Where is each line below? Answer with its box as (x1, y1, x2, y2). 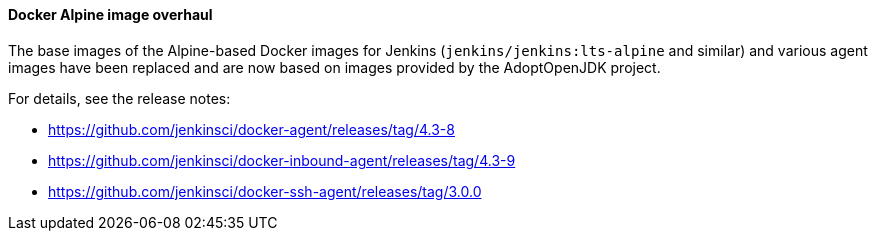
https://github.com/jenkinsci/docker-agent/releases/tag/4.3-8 (48, 120, 455, 138)
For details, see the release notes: (8, 89, 231, 107)
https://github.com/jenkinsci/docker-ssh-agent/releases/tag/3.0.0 (48, 182, 482, 200)
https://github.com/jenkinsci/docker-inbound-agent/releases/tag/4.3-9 (48, 151, 516, 169)
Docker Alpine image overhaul (8, 6, 213, 23)
